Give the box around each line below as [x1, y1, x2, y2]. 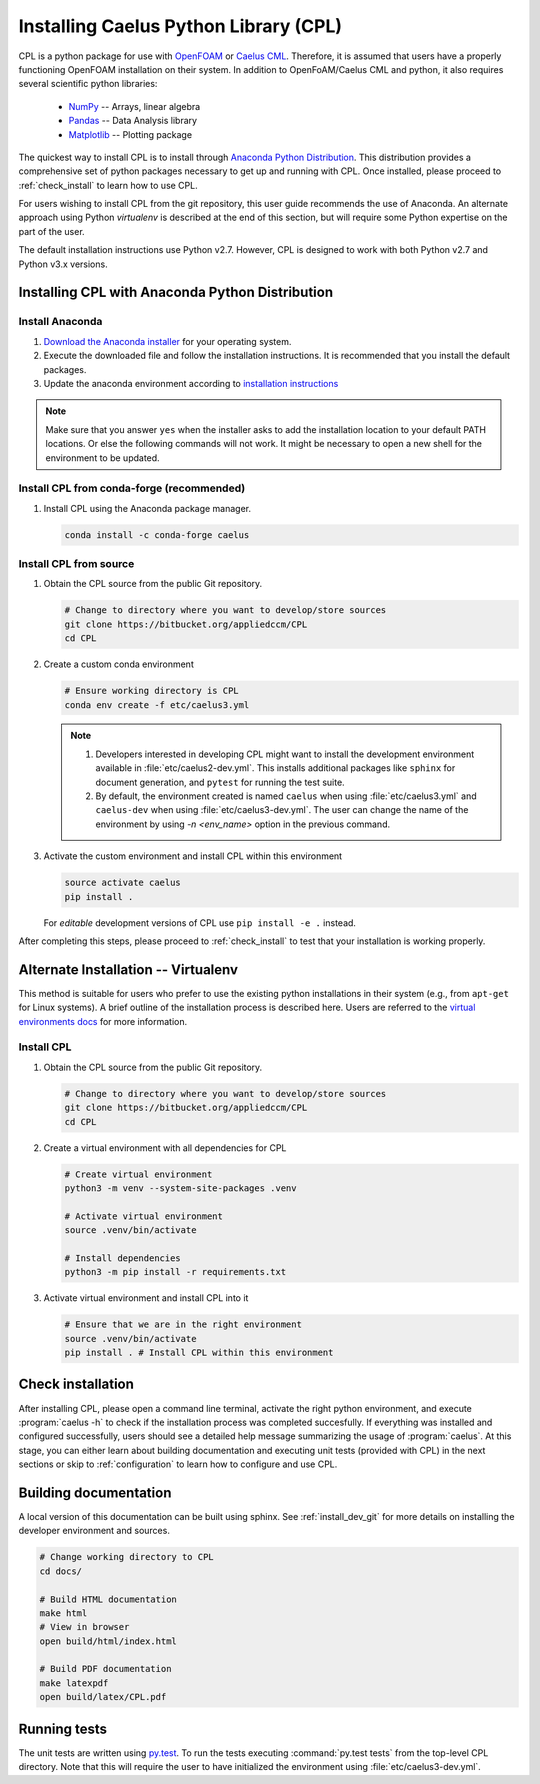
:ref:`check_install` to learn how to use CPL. [18, 179, 199, 191]
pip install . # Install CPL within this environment [64, 1347, 334, 1359]
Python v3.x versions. [18, 258, 109, 270]
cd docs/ [39, 1565, 83, 1577]
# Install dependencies [64, 1252, 182, 1264]
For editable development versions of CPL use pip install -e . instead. [43, 916, 357, 929]
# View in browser [39, 1621, 130, 1633]
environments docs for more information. [18, 1015, 188, 1027]
